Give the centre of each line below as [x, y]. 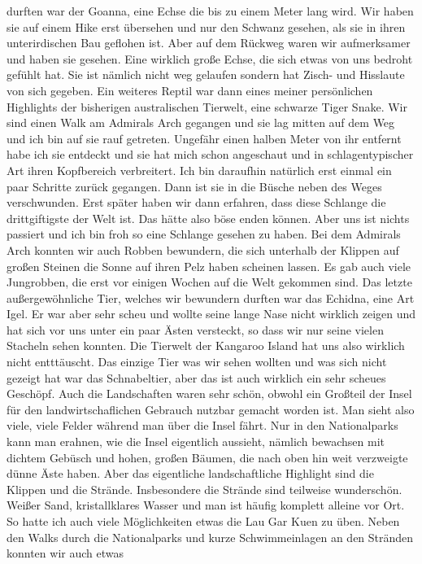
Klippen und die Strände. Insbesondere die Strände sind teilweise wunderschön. [204, 489]
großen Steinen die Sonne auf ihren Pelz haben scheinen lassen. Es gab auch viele [209, 266]
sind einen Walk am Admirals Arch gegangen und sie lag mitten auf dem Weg [201, 122]
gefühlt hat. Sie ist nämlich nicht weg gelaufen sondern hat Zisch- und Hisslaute [206, 74]
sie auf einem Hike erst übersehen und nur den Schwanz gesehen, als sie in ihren [206, 26]
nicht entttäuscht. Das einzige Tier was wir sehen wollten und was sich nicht [197, 362]
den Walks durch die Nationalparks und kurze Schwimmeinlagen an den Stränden [210, 537]
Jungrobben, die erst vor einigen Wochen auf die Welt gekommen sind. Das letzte [209, 282]
